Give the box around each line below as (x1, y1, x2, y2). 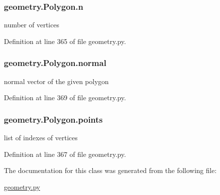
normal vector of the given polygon (4, 76, 109, 86)
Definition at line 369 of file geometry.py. (4, 92, 126, 103)
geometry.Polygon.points (4, 113, 103, 125)
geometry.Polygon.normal (4, 57, 107, 69)
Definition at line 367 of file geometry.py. (4, 149, 126, 159)
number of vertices (4, 20, 59, 30)
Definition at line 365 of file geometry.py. (4, 36, 126, 46)
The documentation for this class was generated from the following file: (4, 165, 217, 175)
